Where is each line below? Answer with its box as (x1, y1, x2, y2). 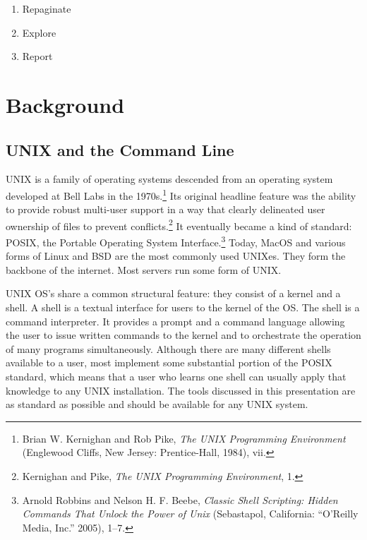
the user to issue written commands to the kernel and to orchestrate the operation (6, 328, 361, 342)
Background (6, 90, 125, 119)
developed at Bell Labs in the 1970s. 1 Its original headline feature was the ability (6, 186, 356, 203)
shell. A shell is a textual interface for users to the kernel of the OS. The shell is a (6, 300, 360, 315)
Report (22, 49, 53, 64)
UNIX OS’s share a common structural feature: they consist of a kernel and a (6, 286, 341, 301)
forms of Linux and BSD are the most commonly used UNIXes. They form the (6, 248, 346, 263)
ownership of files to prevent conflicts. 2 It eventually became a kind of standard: (6, 216, 352, 233)
